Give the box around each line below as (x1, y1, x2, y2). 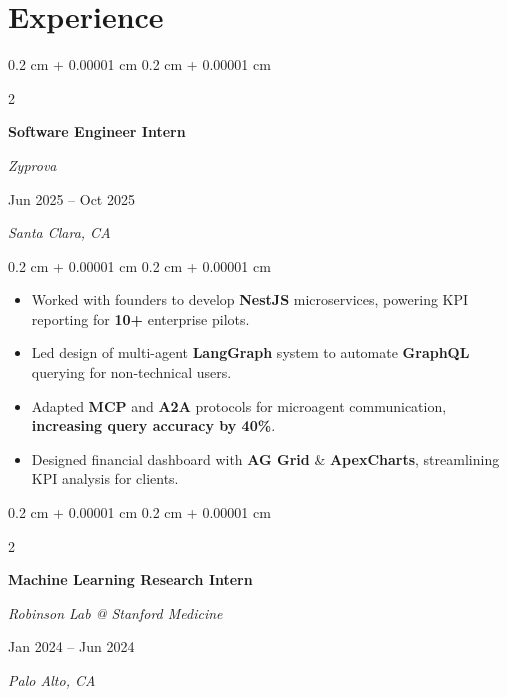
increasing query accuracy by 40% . (31, 415, 276, 436)
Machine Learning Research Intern (8, 569, 253, 590)
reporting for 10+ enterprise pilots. (31, 308, 250, 329)
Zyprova (8, 154, 57, 175)
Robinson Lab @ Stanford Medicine (8, 602, 223, 623)
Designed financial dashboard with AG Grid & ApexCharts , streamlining (31, 448, 500, 469)
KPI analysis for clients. (31, 468, 179, 489)
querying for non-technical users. (31, 362, 232, 383)
